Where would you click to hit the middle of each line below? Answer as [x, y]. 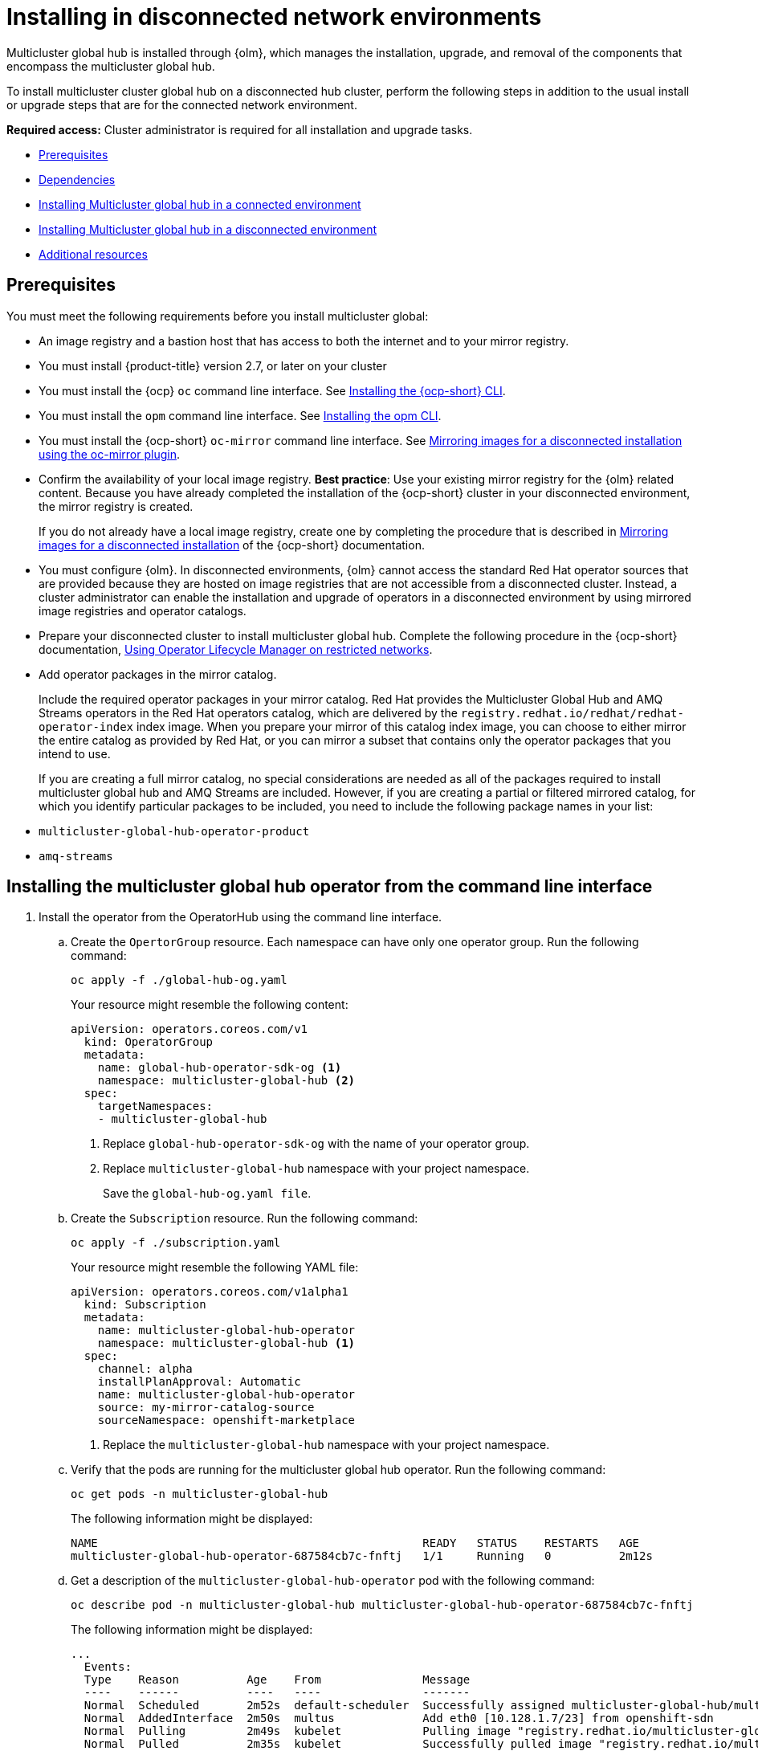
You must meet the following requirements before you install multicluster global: [218, 316]
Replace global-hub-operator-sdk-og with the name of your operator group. [316, 1144]
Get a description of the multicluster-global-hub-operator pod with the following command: [333, 1581]
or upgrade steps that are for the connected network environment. [182, 104]
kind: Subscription [145, 1305]
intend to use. [75, 753]
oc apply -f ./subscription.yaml [176, 1243]
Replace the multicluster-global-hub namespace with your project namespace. [326, 1445]
